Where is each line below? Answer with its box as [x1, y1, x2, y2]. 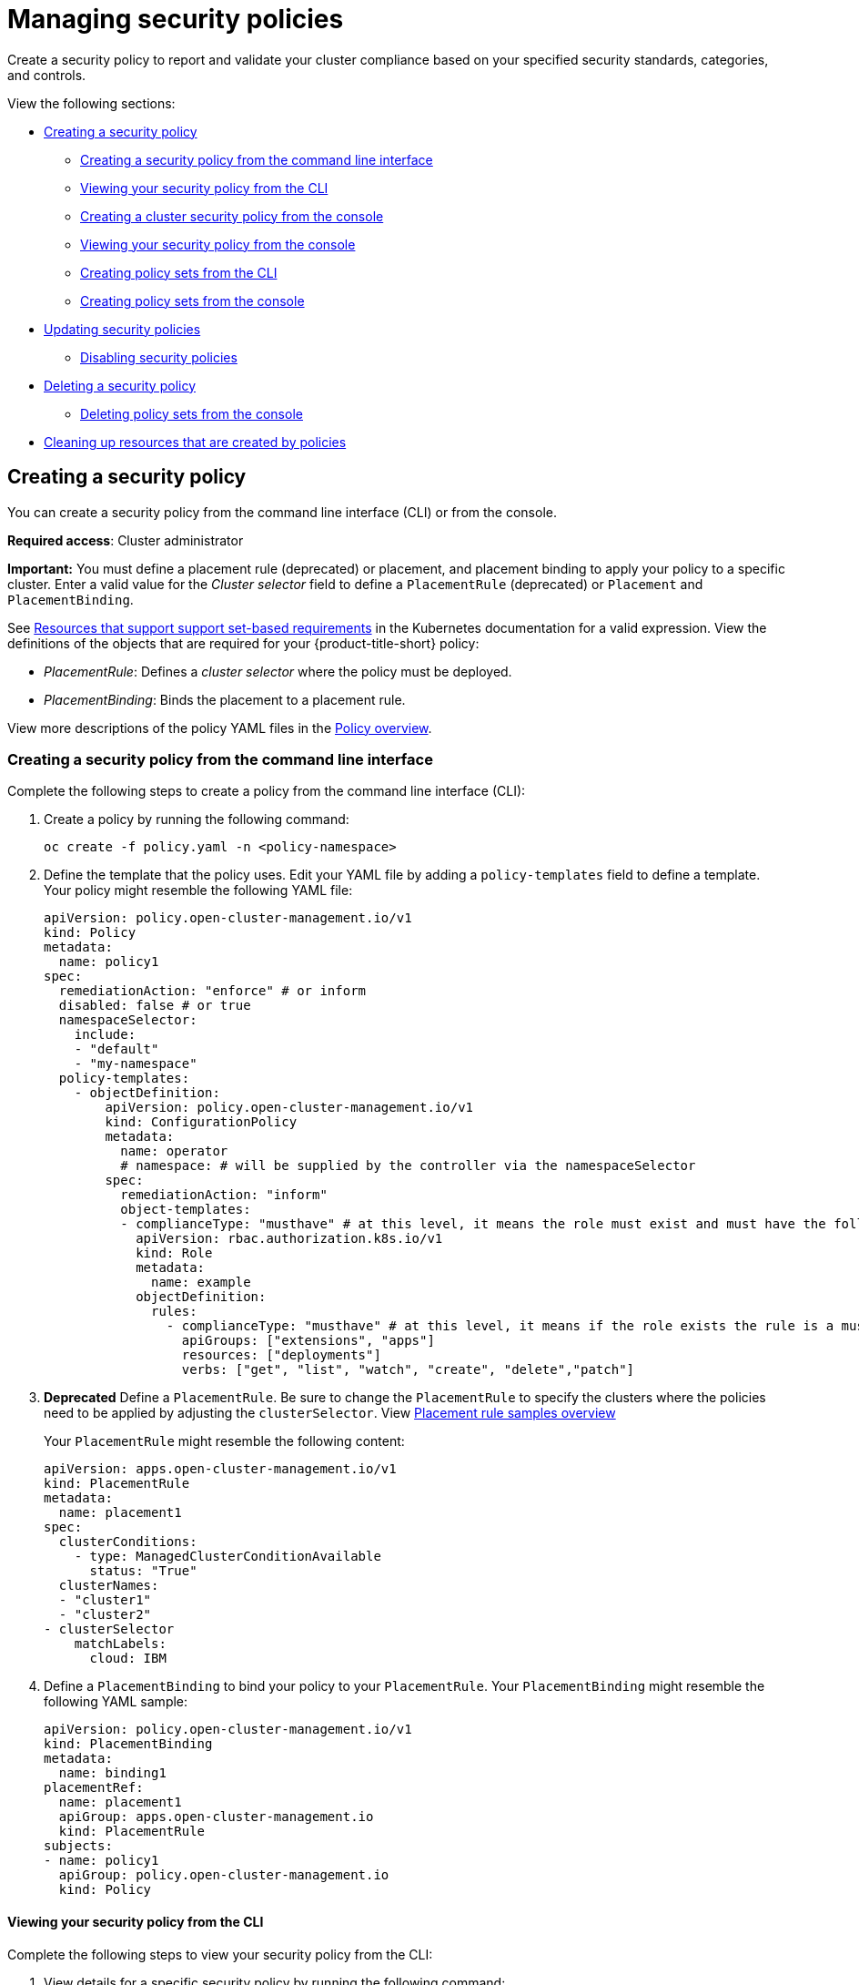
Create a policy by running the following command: [44, 811, 349, 828]
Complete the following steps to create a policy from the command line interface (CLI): [7, 783, 526, 799]
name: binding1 [58, 1766, 167, 1781]
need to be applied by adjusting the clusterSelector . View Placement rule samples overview [44, 1405, 616, 1421]
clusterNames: [58, 1578, 159, 1593]
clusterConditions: [58, 1534, 197, 1550]
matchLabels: [74, 1636, 167, 1652]
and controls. [7, 66, 86, 83]
